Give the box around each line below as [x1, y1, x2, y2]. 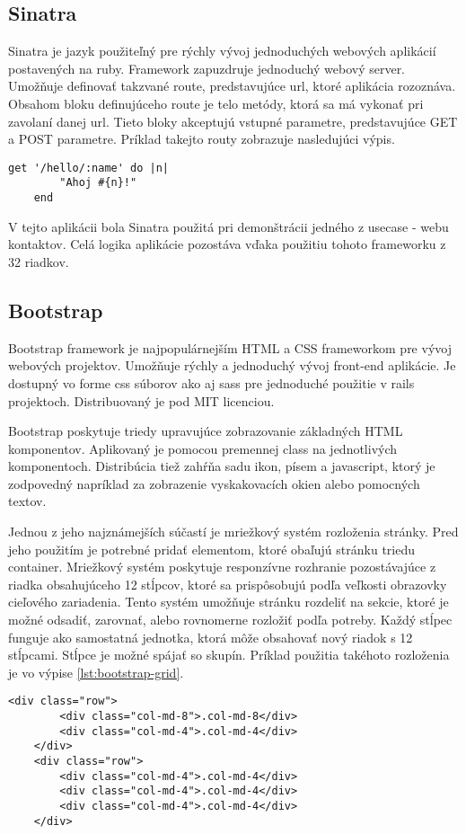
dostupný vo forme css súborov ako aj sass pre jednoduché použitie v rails [8, 373, 415, 392]
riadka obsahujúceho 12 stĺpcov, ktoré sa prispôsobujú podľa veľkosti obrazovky [8, 574, 447, 593]
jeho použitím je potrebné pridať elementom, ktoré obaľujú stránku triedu [8, 539, 415, 558]
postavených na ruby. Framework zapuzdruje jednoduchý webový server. [8, 58, 406, 77]
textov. [8, 492, 47, 510]
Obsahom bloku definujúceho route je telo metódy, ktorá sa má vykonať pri [8, 93, 424, 112]
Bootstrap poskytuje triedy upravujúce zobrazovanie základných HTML [8, 421, 403, 440]
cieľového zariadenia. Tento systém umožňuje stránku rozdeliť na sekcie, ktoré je [8, 592, 449, 611]
